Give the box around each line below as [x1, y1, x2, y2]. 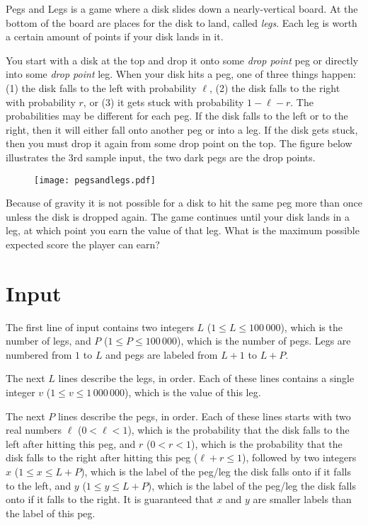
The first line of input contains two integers [6, 319, 194, 334]
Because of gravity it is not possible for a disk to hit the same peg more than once [6, 195, 362, 210]
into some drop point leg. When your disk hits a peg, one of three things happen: [6, 67, 356, 81]
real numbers [6, 422, 62, 437]
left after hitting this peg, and [6, 436, 136, 451]
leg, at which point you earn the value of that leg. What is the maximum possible [6, 223, 360, 238]
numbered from [6, 347, 72, 362]
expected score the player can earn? [6, 236, 160, 251]
